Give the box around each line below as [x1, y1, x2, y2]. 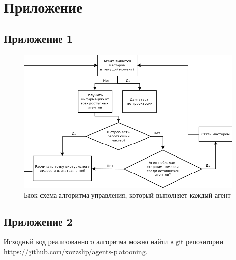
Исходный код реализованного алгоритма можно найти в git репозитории [4, 236, 223, 247]
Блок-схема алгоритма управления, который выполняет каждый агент [24, 189, 231, 200]
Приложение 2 [4, 213, 73, 229]
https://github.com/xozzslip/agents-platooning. [4, 246, 147, 257]
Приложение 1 [4, 30, 73, 46]
